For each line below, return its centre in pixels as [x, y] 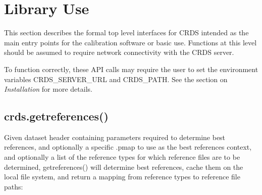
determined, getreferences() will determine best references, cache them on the [124, 167]
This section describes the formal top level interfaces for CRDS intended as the [126, 32]
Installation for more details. [48, 89]
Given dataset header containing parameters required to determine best [115, 137]
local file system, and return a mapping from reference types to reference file [122, 177]
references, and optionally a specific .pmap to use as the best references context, [128, 147]
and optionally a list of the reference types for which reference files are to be [122, 157]
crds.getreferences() [56, 116]
